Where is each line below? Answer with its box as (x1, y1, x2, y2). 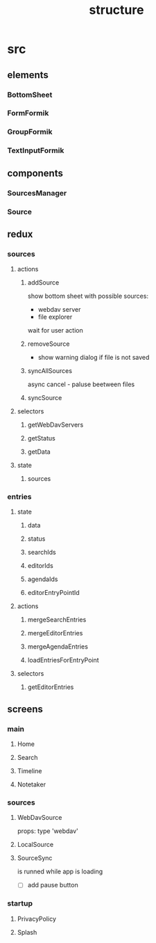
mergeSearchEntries (27, 615, 87, 624)
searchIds (27, 548, 57, 557)
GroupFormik (7, 127, 53, 137)
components (7, 167, 64, 179)
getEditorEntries (27, 683, 74, 691)
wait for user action (27, 326, 83, 335)
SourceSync (17, 854, 53, 862)
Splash (17, 928, 37, 936)
